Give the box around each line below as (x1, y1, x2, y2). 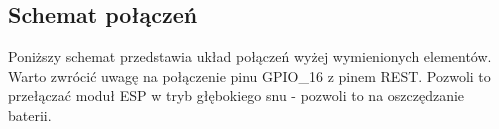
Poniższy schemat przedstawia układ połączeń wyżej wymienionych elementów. (8, 46, 492, 67)
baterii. (8, 104, 52, 125)
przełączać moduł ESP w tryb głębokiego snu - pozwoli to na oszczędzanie (8, 85, 465, 106)
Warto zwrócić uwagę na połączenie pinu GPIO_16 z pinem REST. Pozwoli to (8, 65, 491, 86)
